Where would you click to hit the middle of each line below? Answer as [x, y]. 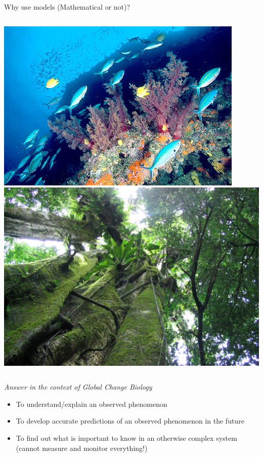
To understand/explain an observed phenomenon [92, 404]
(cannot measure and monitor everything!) [82, 448]
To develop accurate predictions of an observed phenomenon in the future [130, 421]
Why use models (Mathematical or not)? [67, 7]
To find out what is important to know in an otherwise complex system [126, 437]
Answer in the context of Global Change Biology [78, 387]
